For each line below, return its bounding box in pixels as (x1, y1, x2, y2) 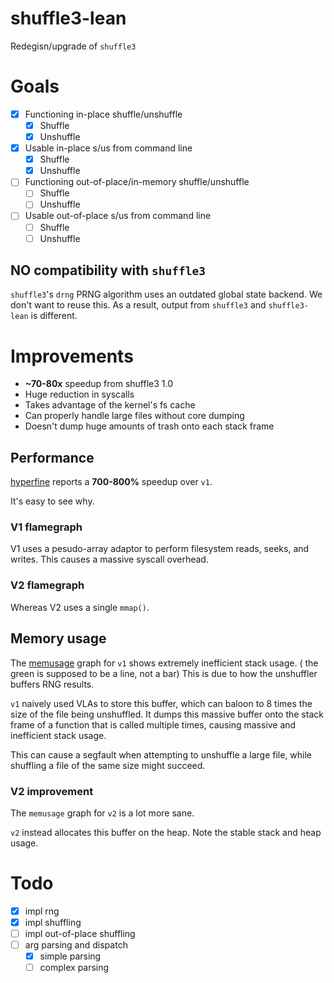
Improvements (10, 345, 134, 367)
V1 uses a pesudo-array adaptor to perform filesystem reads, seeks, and (10, 543, 310, 555)
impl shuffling (24, 916, 82, 928)
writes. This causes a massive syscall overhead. (10, 553, 209, 566)
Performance (10, 449, 95, 466)
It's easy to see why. (10, 495, 95, 507)
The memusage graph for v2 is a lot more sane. (10, 807, 195, 819)
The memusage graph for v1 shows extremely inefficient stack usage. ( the (10, 657, 319, 669)
